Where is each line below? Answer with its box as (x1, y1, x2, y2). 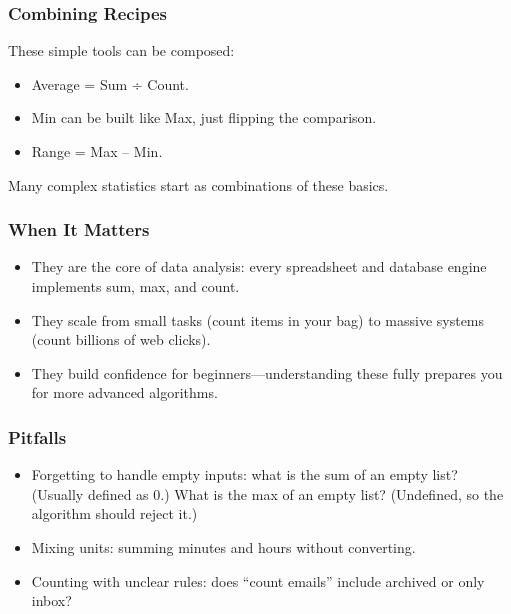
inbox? (31, 590, 72, 611)
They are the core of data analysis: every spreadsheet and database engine (31, 256, 487, 277)
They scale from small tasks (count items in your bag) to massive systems (31, 309, 485, 330)
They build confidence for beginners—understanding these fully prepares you (31, 362, 503, 383)
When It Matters (8, 217, 150, 242)
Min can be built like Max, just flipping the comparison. (31, 107, 377, 128)
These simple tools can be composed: (8, 40, 235, 61)
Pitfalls (8, 424, 67, 449)
